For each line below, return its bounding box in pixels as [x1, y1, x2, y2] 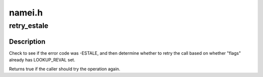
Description [9, 37, 46, 46]
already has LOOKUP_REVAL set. [9, 57, 75, 63]
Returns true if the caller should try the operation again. [9, 66, 120, 72]
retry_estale [9, 21, 49, 30]
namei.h [9, 7, 43, 18]
